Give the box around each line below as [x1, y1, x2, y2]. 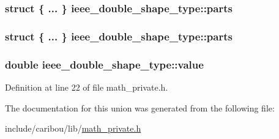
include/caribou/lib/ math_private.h [5, 122, 141, 135]
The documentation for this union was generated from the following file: [5, 101, 275, 114]
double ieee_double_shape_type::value [5, 56, 204, 72]
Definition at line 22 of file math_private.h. [5, 80, 168, 93]
